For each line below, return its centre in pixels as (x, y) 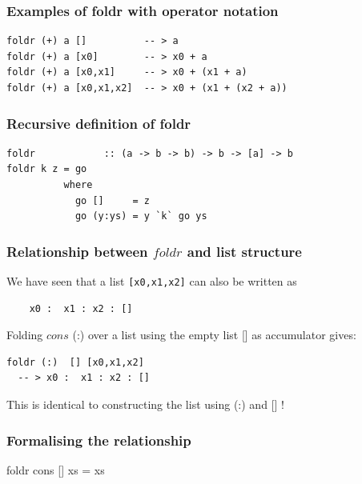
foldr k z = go (47, 169)
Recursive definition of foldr (99, 123)
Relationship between (77, 251)
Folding (25, 335)
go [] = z (112, 200)
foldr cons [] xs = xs (56, 469)
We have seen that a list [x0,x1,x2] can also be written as (152, 281)
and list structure (244, 251)
